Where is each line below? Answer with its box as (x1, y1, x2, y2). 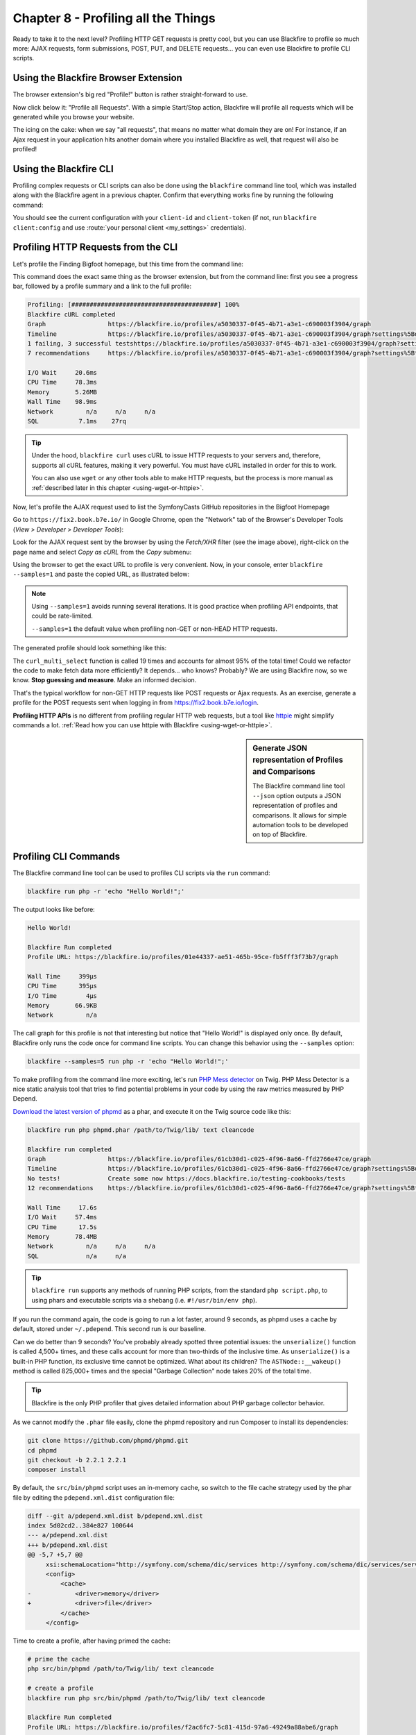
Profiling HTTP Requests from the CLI (12, 242, 178, 253)
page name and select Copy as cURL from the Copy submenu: (12, 548, 192, 556)
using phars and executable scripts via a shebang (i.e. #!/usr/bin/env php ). (31, 1296, 258, 1304)
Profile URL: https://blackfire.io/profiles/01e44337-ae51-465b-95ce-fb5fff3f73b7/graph (27, 953, 339, 960)
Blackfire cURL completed (27, 310, 116, 319)
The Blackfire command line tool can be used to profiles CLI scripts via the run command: (12, 868, 270, 877)
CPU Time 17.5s (27, 1223, 97, 1231)
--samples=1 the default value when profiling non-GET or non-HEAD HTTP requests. (31, 625, 277, 633)
